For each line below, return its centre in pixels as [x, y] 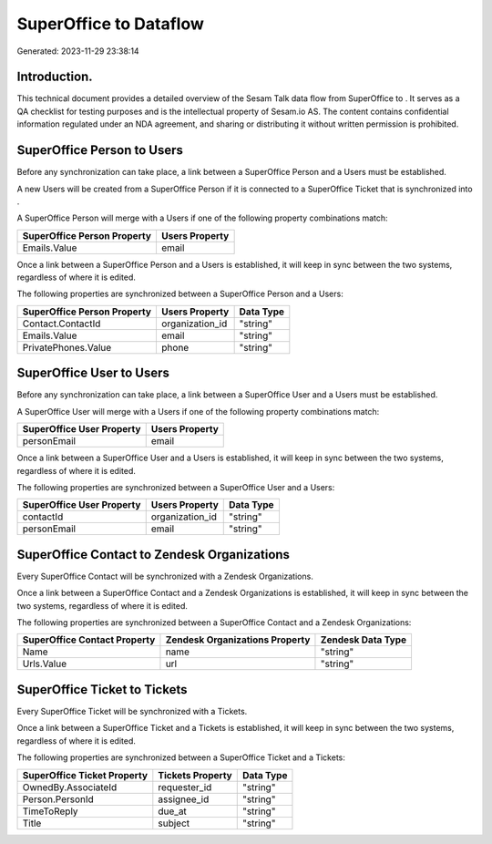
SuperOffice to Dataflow [111, 24]
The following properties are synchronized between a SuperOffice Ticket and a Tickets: [181, 757]
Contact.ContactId [61, 324]
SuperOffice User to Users [93, 373]
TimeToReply [50, 811]
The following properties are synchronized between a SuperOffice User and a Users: [176, 487]
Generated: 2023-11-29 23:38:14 [78, 51]
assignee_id [184, 799]
